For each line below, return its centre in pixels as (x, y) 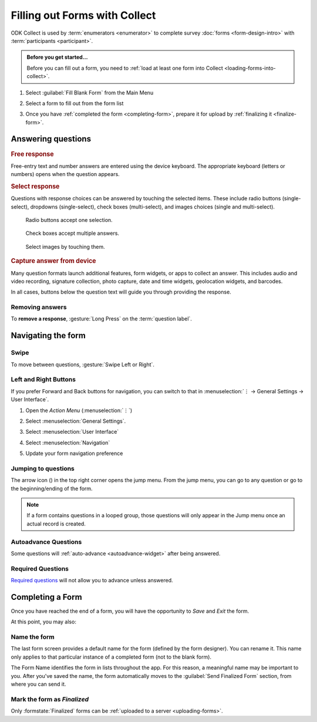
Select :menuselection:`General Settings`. (76, 421)
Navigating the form (48, 335)
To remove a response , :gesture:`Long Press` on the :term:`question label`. (101, 319)
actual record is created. (56, 524)
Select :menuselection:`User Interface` (72, 432)
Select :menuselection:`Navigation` (68, 443)
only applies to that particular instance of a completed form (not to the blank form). (111, 657)
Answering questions (51, 139)
